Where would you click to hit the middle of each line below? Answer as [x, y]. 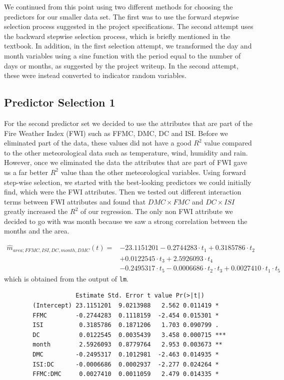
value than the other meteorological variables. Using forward [153, 172]
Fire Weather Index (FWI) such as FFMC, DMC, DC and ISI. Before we [116, 133]
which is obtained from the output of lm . [66, 278]
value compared [228, 143]
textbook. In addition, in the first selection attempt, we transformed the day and [128, 46]
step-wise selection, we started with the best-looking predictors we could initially [128, 182]
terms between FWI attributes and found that [75, 201]
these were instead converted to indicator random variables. [95, 75]
